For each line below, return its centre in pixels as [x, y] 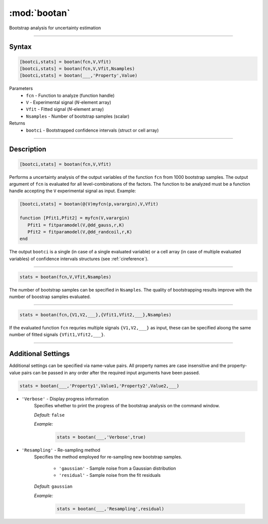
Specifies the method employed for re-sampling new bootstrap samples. [108, 457]
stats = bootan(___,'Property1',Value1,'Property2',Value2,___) [100, 386]
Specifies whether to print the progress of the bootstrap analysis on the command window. [127, 406]
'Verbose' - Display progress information [65, 399]
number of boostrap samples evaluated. [50, 297]
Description [28, 149]
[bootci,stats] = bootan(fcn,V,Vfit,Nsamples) [77, 69]
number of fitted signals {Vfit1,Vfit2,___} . [57, 335]
